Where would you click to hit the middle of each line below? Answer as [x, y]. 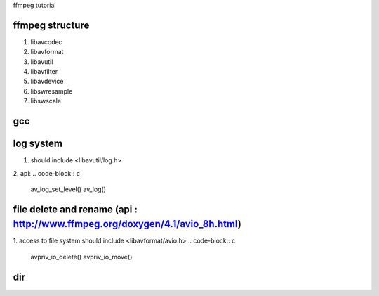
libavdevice [47, 82]
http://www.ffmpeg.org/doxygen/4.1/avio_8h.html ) [127, 224]
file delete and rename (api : [75, 209]
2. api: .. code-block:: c [46, 173]
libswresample [52, 91]
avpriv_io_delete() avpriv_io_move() [81, 257]
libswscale [46, 101]
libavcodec [46, 41]
